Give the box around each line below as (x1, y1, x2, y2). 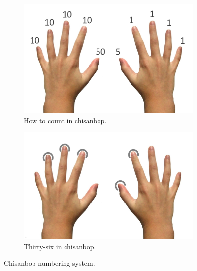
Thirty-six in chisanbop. (24, 241, 96, 251)
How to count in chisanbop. (24, 115, 107, 125)
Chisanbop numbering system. (4, 258, 95, 268)
